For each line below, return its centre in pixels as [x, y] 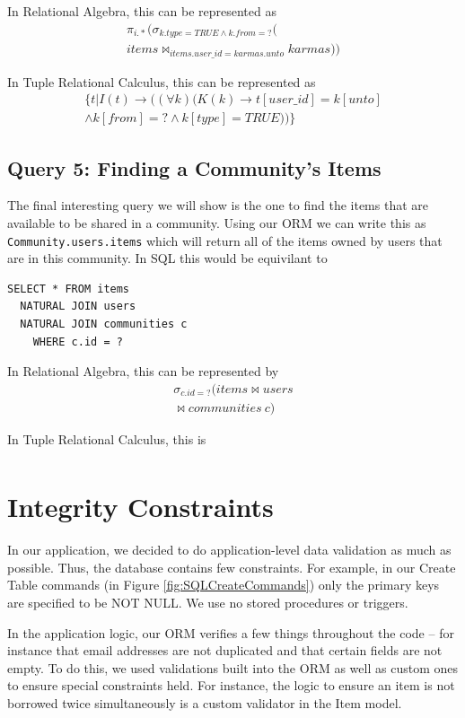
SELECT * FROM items [69, 289]
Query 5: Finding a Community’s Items [194, 167]
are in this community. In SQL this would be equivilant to [167, 258]
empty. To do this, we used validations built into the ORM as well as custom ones [232, 667]
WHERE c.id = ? [78, 341]
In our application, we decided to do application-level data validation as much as [229, 550]
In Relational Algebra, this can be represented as [142, 11]
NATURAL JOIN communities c [104, 324]
